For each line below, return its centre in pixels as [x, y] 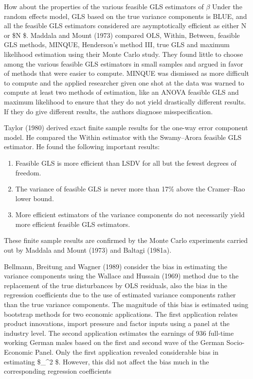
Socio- [235, 342]
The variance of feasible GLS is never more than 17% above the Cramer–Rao [130, 189]
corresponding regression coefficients [58, 371]
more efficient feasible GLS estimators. [73, 224]
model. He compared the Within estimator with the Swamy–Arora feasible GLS [123, 137]
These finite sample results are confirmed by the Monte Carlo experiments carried [126, 240]
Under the [227, 6]
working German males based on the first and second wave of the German [114, 342]
